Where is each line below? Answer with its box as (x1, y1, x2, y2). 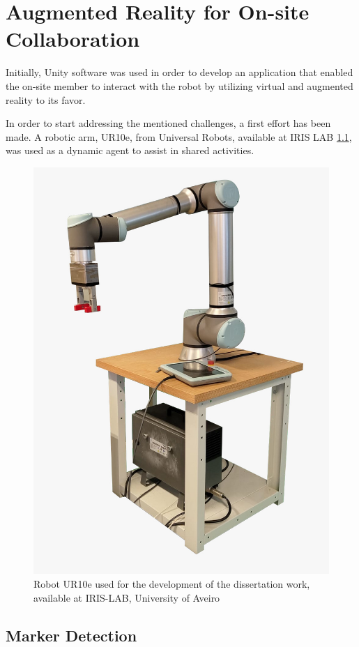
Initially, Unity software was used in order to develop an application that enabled (6, 65, 353, 79)
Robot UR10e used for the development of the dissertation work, (33, 577, 310, 591)
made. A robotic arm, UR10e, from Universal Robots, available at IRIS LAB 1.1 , (6, 129, 352, 144)
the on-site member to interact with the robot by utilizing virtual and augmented (6, 78, 353, 93)
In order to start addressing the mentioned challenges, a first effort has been (6, 116, 331, 130)
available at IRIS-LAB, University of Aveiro (33, 590, 220, 604)
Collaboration (6, 24, 140, 53)
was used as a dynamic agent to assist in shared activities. (6, 143, 254, 158)
